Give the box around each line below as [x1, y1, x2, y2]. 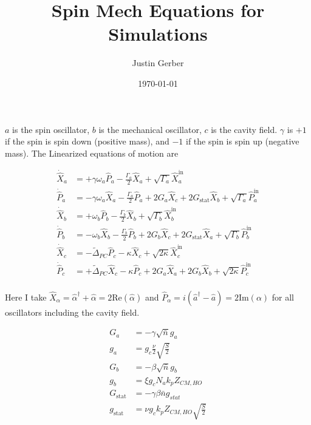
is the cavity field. [211, 123, 278, 135]
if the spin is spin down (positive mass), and [5, 135, 169, 148]
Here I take [5, 290, 47, 303]
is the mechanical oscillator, [98, 123, 202, 135]
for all [272, 290, 294, 303]
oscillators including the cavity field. [5, 305, 140, 318]
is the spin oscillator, [12, 123, 90, 135]
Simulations [108, 21, 208, 46]
